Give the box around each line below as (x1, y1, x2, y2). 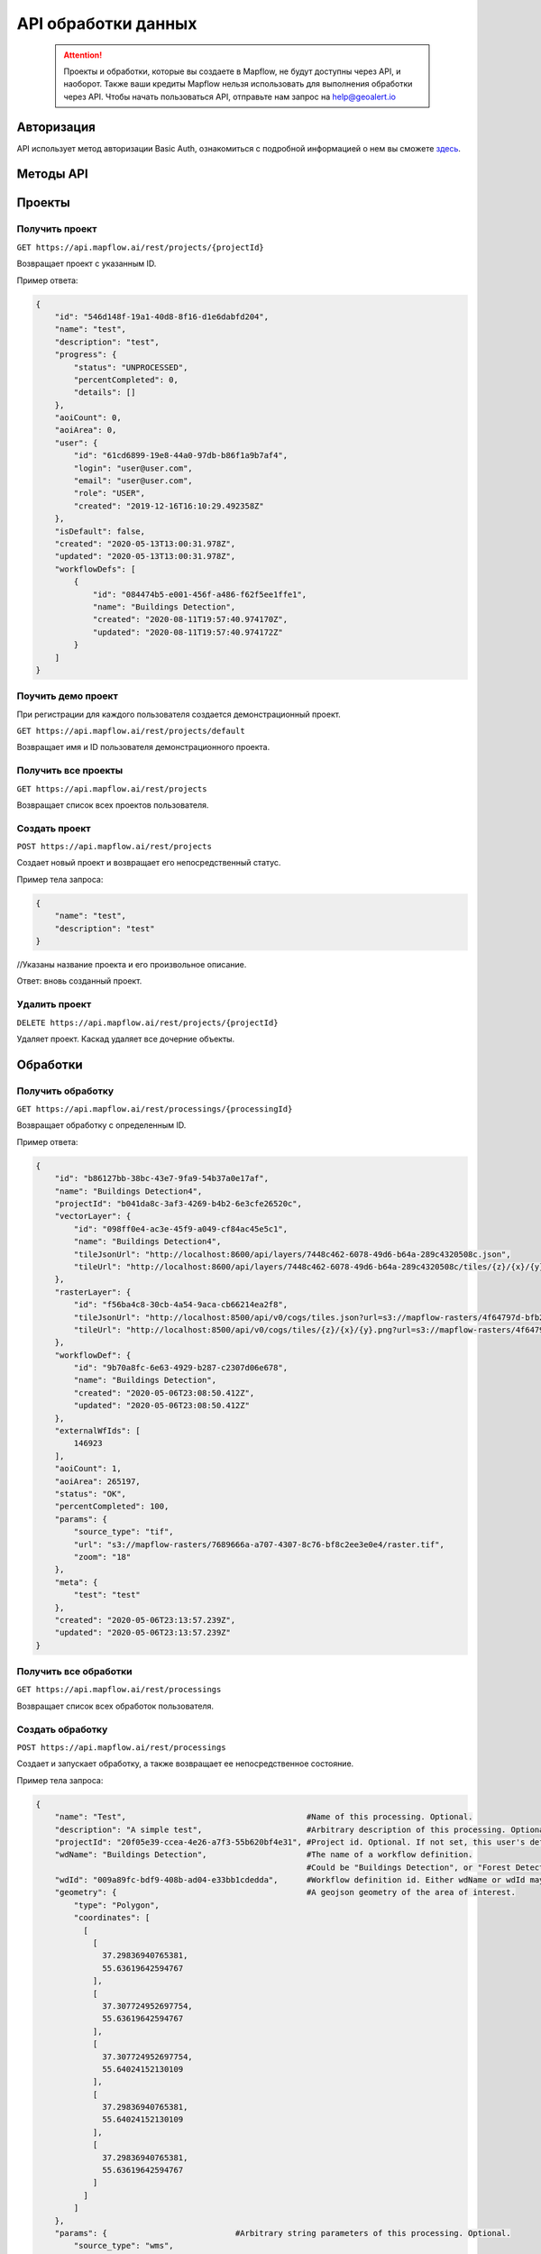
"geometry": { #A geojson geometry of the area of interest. (54, 1887, 516, 1898)
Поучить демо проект (16, 690, 119, 702)
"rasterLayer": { (54, 1287, 132, 1297)
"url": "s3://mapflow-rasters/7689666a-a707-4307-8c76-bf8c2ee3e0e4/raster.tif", (73, 1539, 445, 1550)
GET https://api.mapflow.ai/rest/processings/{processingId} (16, 1104, 293, 1114)
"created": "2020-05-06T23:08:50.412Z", (73, 1388, 255, 1397)
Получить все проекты (16, 765, 124, 777)
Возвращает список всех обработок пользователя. (16, 1700, 214, 1711)
